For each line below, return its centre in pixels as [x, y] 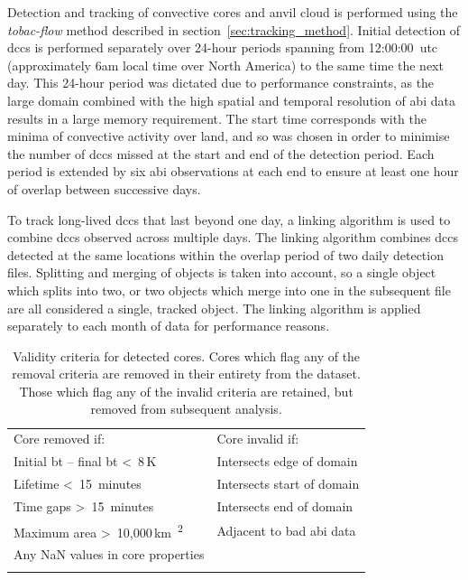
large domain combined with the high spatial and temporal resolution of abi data [231, 100]
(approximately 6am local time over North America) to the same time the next [225, 65]
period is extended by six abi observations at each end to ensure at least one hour [233, 171]
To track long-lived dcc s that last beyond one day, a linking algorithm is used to [229, 219]
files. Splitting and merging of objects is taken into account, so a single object [222, 272]
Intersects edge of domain [287, 461]
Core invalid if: [258, 439]
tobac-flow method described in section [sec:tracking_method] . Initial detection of [234, 29]
